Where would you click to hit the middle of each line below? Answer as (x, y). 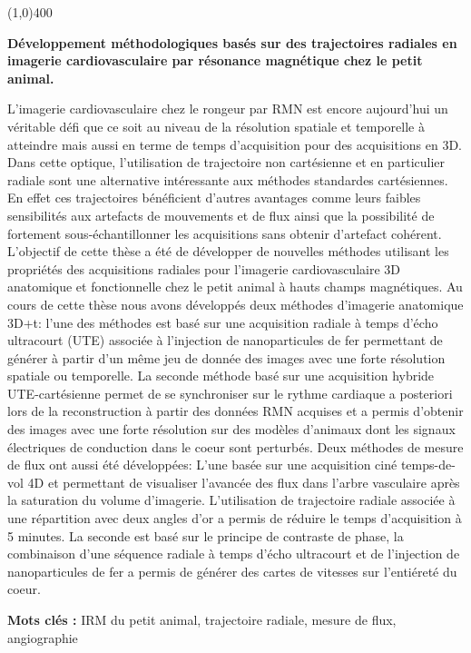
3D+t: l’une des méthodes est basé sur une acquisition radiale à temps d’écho (223, 322)
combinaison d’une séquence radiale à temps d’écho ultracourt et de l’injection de (234, 554)
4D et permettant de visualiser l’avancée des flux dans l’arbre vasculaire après (244, 482)
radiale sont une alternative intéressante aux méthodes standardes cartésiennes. (228, 179)
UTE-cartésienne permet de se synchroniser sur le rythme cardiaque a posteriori (230, 393)
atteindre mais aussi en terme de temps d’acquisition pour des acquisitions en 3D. (235, 144)
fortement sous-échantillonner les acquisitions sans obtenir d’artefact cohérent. (225, 233)
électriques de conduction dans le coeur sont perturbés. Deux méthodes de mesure (235, 446)
